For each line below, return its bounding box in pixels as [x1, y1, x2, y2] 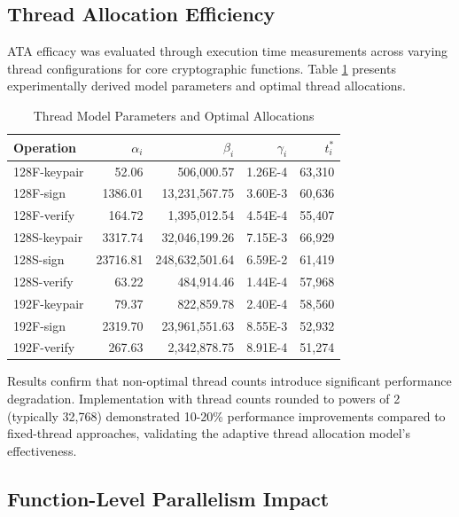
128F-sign [13, 184, 66, 202]
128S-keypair [13, 228, 83, 247]
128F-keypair [13, 161, 84, 180]
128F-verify [13, 206, 75, 224]
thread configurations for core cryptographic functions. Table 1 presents [7, 59, 396, 77]
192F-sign [13, 316, 66, 334]
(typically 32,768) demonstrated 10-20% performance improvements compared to [7, 406, 446, 425]
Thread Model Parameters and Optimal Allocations [33, 106, 315, 124]
